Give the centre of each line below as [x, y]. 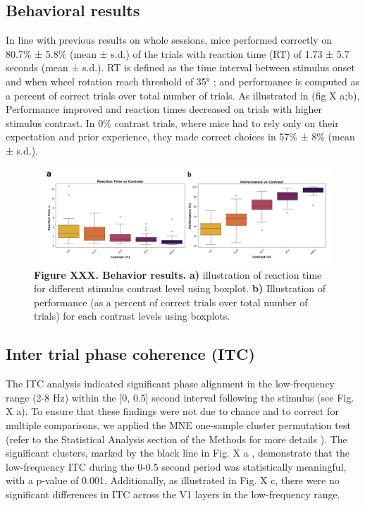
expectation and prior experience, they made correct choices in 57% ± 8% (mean [180, 137]
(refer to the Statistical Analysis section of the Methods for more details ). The [177, 439]
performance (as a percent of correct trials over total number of [171, 302]
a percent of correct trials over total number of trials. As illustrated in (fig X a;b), [183, 95]
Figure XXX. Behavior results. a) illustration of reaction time [178, 274]
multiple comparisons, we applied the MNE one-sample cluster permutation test [178, 424]
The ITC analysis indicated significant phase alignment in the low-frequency [171, 384]
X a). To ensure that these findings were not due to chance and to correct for [172, 411]
